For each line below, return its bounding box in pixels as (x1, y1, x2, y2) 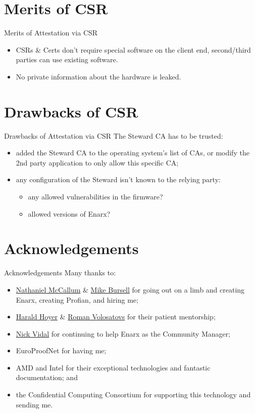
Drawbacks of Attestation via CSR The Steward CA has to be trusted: (4, 130, 223, 141)
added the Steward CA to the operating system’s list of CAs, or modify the (16, 147, 249, 158)
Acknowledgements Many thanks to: (4, 267, 116, 278)
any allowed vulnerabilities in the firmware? (28, 191, 163, 201)
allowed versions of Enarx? (28, 208, 111, 219)
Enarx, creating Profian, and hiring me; (16, 294, 138, 305)
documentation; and (16, 372, 78, 383)
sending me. (16, 399, 53, 409)
